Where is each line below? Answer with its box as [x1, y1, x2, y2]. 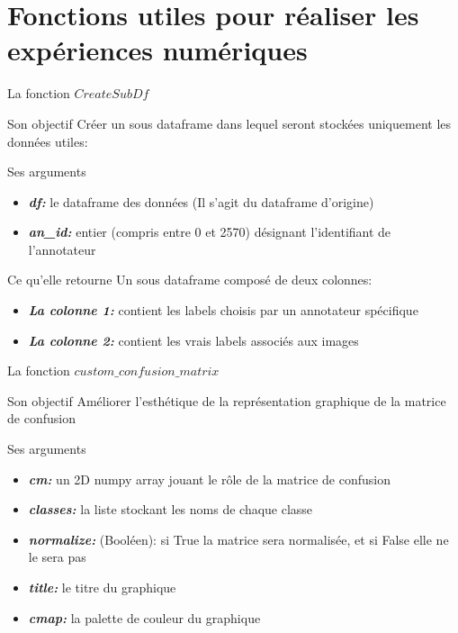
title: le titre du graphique [28, 578, 176, 596]
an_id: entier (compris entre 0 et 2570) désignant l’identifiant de [28, 222, 391, 241]
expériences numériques [7, 32, 308, 68]
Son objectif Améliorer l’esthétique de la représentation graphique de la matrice [7, 391, 446, 410]
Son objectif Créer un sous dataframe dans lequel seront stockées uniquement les [7, 113, 452, 132]
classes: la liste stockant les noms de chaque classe [28, 500, 313, 519]
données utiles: [7, 131, 88, 150]
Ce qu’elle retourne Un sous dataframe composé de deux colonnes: [7, 270, 373, 289]
